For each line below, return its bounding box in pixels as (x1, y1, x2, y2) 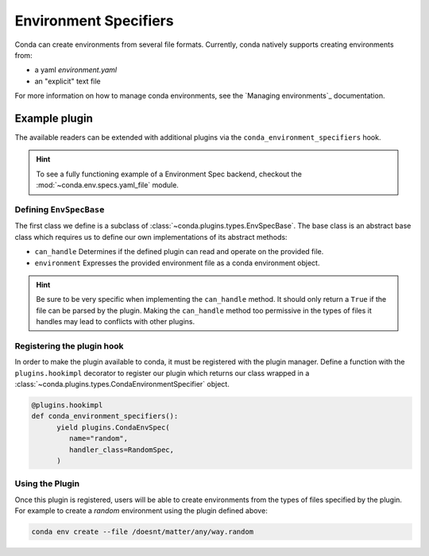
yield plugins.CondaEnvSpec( (56, 423, 170, 432)
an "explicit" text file (34, 76, 101, 86)
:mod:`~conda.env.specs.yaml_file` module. (36, 180, 179, 190)
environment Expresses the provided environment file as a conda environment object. (34, 258, 320, 268)
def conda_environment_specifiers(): (31, 411, 179, 421)
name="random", (68, 434, 129, 443)
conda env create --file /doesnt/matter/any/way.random (31, 527, 254, 536)
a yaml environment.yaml (34, 65, 118, 75)
